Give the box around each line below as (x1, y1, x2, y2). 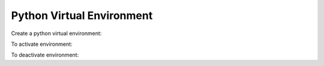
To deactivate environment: (11, 51, 79, 59)
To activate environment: (11, 40, 73, 48)
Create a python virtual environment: (11, 30, 102, 37)
